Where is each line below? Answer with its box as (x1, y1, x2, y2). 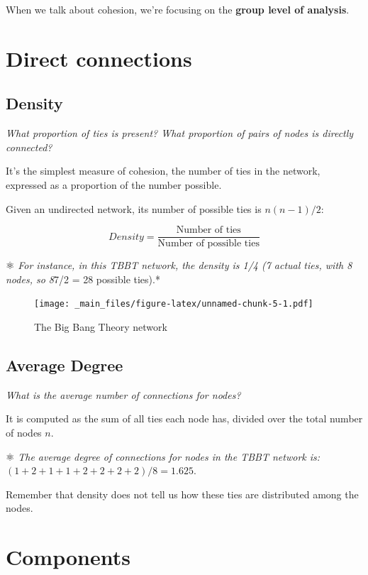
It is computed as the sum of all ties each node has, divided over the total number (6, 411, 363, 426)
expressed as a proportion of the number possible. (6, 177, 222, 192)
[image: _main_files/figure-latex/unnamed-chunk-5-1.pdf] (34, 299, 313, 310)
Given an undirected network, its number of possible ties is (6, 201, 262, 216)
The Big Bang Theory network (34, 319, 167, 334)
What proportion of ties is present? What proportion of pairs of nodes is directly (6, 126, 354, 141)
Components (6, 542, 130, 571)
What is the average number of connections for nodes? (6, 387, 241, 402)
